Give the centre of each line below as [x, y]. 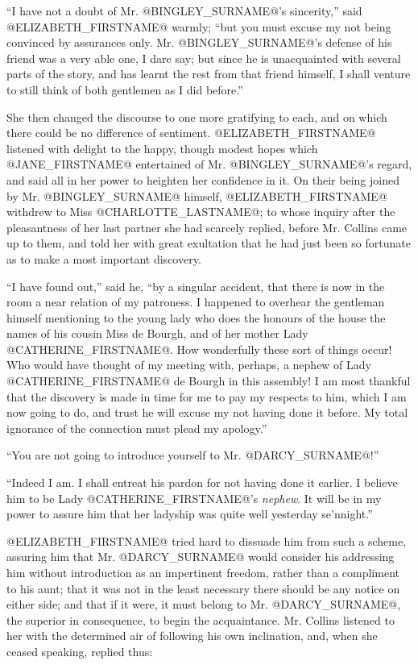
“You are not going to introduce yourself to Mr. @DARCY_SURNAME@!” [193, 455]
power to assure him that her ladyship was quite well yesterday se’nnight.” [190, 514]
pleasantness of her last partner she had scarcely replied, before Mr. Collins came [207, 227]
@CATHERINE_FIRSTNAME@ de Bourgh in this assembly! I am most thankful [209, 381]
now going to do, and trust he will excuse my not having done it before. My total [207, 412]
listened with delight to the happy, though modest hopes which [162, 148]
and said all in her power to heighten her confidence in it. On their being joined [203, 179]
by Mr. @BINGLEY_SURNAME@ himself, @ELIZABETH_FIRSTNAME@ [197, 195]
